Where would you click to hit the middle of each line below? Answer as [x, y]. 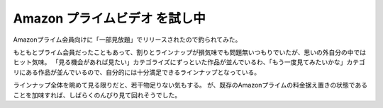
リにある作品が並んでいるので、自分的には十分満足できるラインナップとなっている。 [137, 72]
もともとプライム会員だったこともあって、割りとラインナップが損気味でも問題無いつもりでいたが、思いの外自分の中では [190, 52]
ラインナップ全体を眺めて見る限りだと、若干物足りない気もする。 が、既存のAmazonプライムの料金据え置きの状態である [190, 85]
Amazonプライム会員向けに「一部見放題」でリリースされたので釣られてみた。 [127, 40]
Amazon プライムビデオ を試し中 [109, 18]
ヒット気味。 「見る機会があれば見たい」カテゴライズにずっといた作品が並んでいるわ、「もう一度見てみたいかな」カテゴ [189, 62]
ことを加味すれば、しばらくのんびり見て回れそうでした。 [97, 95]
